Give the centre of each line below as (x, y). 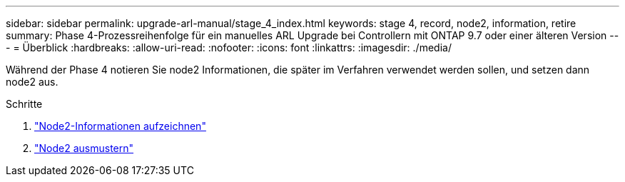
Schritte (24, 104)
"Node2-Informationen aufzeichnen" (120, 126)
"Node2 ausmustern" (84, 148)
